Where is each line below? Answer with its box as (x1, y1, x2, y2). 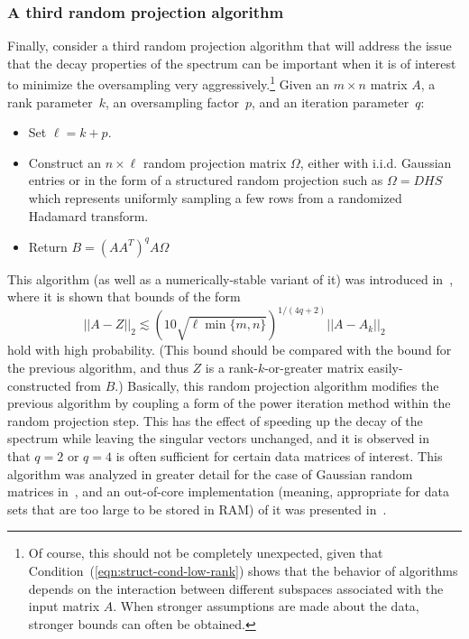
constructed (7, 375, 71, 394)
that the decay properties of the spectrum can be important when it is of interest (7, 53, 456, 72)
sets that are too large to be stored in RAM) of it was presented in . (7, 499, 387, 518)
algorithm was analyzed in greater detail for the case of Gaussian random (7, 464, 413, 483)
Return (28, 236, 68, 255)
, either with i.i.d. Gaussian (299, 153, 452, 171)
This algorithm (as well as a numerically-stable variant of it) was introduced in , (7, 269, 454, 288)
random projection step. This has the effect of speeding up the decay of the (7, 411, 423, 430)
